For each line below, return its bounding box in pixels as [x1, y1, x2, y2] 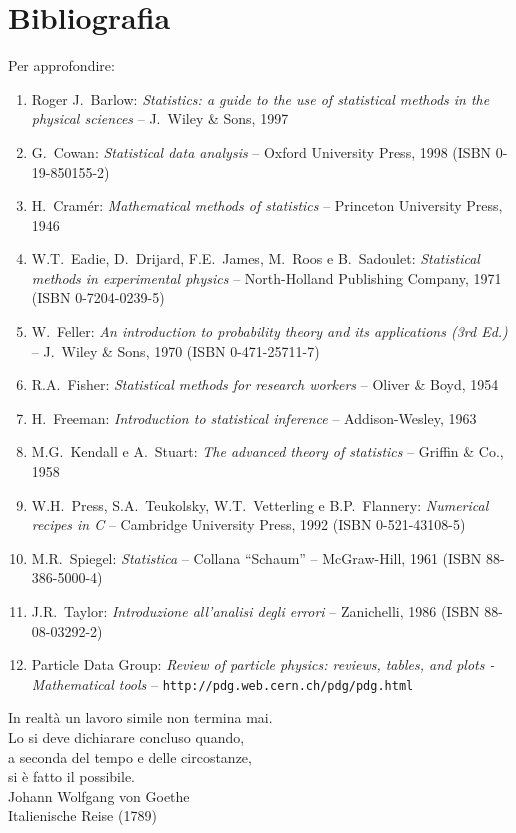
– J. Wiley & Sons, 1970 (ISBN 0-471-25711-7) [31, 340, 320, 361]
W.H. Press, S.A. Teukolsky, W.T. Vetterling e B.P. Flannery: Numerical [31, 494, 489, 515]
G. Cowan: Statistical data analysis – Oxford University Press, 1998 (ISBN [31, 141, 492, 162]
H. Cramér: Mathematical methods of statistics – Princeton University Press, [31, 195, 503, 216]
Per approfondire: [8, 55, 115, 76]
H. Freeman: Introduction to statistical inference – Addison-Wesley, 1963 [31, 407, 477, 428]
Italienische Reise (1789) [8, 805, 157, 826]
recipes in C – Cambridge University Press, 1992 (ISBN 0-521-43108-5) [31, 514, 466, 535]
